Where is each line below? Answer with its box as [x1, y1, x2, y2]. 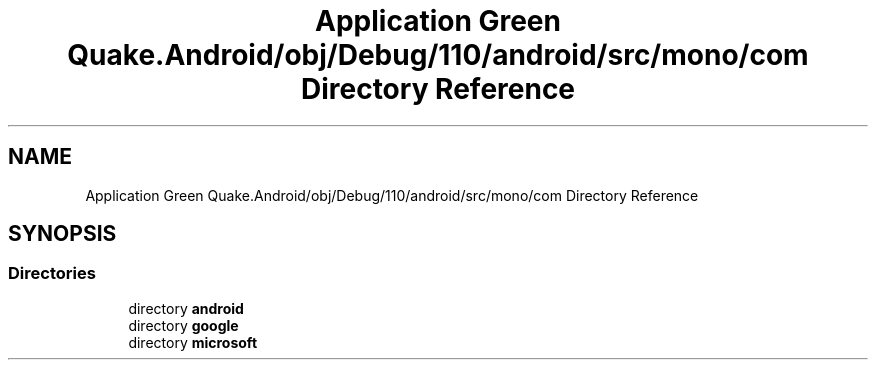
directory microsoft [128, 333, 258, 351]
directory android [128, 299, 244, 317]
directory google [128, 316, 239, 334]
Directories [8, 263, 96, 284]
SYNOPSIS [8, 221, 117, 247]
